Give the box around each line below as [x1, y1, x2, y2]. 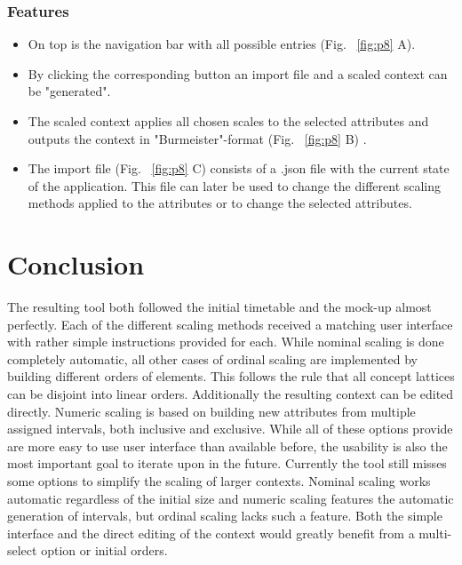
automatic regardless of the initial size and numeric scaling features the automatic [7, 489, 454, 507]
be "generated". [28, 82, 111, 100]
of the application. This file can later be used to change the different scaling [28, 176, 442, 195]
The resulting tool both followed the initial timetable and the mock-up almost [7, 298, 432, 316]
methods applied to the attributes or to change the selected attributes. [28, 194, 412, 212]
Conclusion [7, 246, 145, 282]
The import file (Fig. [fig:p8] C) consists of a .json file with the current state [28, 159, 450, 178]
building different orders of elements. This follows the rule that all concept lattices [7, 367, 455, 386]
